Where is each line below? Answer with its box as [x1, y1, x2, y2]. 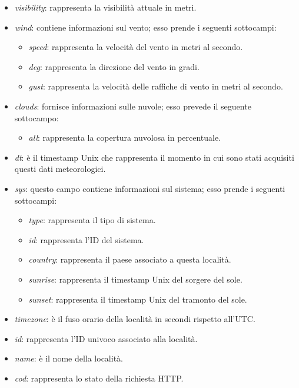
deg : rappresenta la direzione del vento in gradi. [28, 60, 200, 72]
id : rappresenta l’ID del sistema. [28, 233, 144, 246]
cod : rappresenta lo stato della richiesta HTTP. [14, 372, 184, 384]
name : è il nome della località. [14, 352, 123, 364]
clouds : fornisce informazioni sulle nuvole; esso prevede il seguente [14, 100, 251, 112]
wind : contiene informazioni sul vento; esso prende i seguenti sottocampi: [14, 21, 277, 33]
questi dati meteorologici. [14, 163, 106, 175]
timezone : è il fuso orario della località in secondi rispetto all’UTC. [14, 313, 255, 325]
